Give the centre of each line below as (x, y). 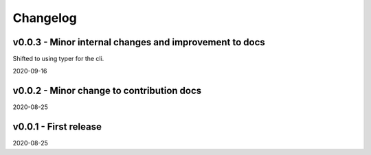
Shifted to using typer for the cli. (58, 59)
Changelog (45, 18)
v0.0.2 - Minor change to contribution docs (107, 91)
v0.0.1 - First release (57, 127)
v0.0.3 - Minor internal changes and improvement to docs (139, 42)
